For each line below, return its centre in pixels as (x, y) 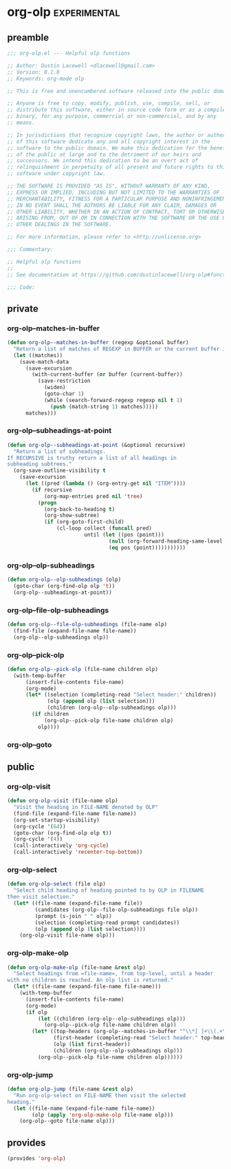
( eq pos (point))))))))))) (147, 548)
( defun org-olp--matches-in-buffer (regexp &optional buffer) (98, 343)
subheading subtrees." (40, 464)
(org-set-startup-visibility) (56, 820)
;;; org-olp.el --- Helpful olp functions (69, 53)
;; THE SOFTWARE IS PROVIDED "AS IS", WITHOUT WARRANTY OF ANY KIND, (109, 186)
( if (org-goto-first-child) (84, 522)
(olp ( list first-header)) (92, 1045)
